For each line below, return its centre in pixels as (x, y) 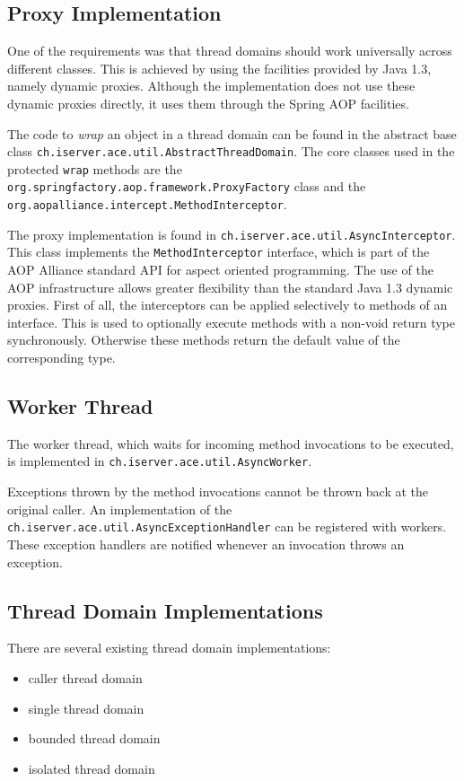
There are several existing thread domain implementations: (169, 648)
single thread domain (86, 708)
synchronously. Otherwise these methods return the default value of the (204, 340)
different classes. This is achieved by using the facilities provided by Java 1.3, (219, 68)
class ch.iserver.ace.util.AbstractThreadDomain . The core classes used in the (231, 151)
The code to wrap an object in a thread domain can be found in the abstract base (232, 133)
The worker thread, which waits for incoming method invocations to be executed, (231, 443)
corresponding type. (61, 358)
